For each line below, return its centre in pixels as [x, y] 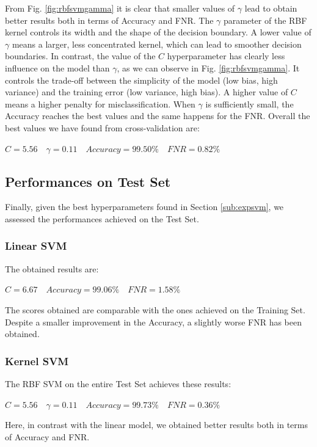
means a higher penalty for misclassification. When [100, 104]
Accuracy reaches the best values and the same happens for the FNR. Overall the [158, 116]
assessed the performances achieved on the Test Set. [102, 218]
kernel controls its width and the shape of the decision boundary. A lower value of [158, 32]
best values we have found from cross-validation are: [102, 127]
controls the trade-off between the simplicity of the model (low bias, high [141, 80]
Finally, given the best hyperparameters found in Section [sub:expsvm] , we [144, 207]
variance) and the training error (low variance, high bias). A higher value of [147, 92]
